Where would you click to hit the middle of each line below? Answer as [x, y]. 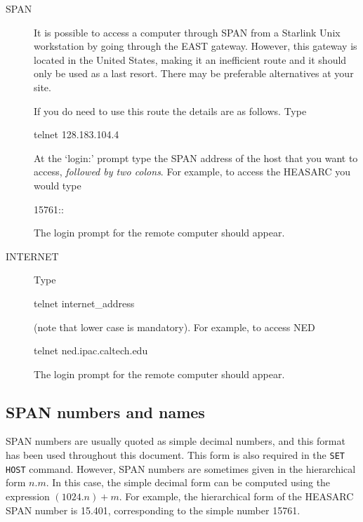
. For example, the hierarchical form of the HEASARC [236, 496]
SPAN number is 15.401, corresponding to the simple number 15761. [153, 510]
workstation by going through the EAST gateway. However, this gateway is [196, 46]
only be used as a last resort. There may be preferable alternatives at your [194, 73]
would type [58, 185]
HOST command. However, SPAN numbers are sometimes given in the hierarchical [181, 468]
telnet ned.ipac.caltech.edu [91, 350]
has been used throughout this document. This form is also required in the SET [175, 455]
